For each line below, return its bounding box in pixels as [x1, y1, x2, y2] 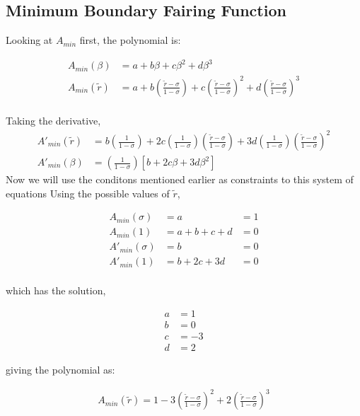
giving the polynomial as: [6, 362, 115, 377]
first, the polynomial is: [79, 33, 181, 47]
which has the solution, [6, 283, 106, 298]
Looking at [6, 33, 53, 47]
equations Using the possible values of [6, 185, 170, 200]
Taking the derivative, [6, 112, 101, 127]
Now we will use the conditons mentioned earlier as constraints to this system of [6, 172, 354, 187]
